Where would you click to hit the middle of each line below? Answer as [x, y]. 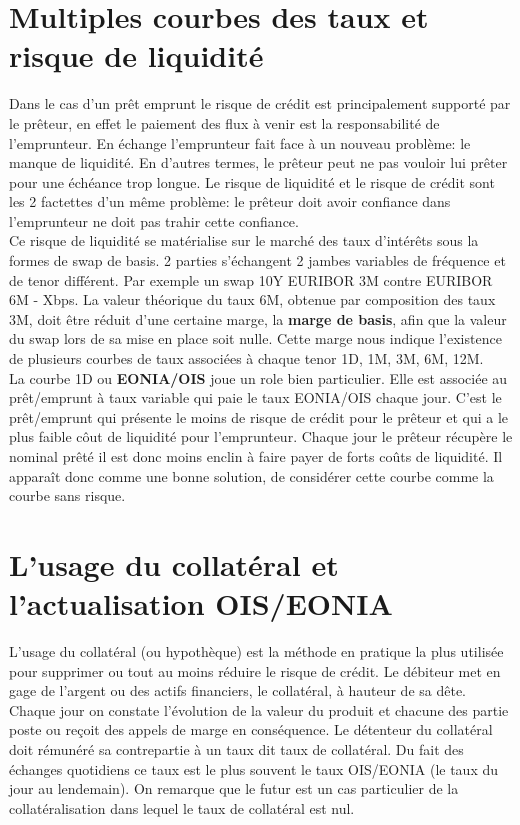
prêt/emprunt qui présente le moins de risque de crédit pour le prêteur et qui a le [259, 416]
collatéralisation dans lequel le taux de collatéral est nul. [182, 807]
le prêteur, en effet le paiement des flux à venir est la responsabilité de [224, 122]
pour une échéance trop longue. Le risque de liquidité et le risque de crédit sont [252, 181]
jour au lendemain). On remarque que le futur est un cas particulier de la [234, 788]
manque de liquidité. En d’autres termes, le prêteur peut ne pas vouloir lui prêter [258, 162]
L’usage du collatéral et [174, 563]
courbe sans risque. [67, 495]
